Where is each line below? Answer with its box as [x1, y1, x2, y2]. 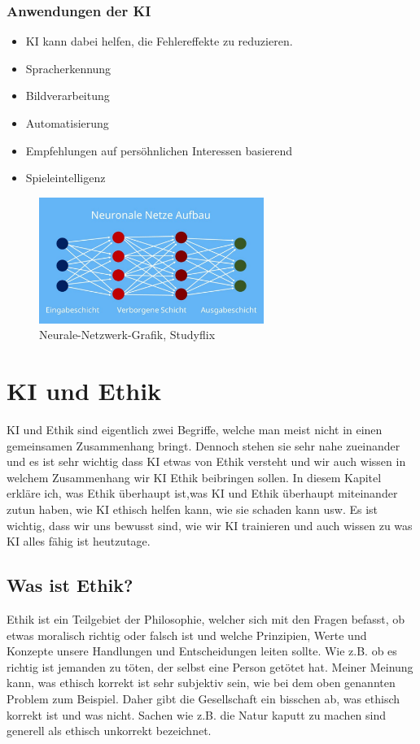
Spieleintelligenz [25, 169, 106, 186]
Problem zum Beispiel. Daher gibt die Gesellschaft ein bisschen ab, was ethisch [7, 690, 400, 707]
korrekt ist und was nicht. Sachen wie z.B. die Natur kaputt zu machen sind [7, 706, 387, 723]
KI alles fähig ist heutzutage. [7, 533, 151, 550]
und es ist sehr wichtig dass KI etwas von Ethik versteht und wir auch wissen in [7, 453, 406, 470]
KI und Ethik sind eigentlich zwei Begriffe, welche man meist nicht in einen [7, 421, 383, 438]
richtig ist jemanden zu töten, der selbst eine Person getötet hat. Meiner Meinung [7, 658, 413, 675]
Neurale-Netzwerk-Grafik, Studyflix [39, 326, 216, 343]
